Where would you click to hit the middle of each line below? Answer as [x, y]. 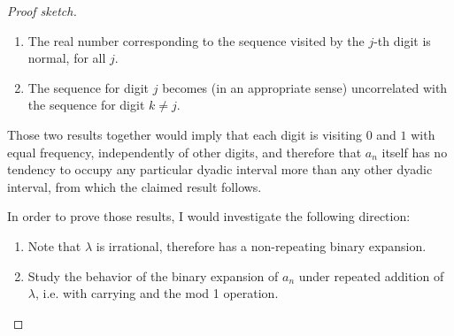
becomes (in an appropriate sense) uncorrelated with [305, 87]
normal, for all [67, 58]
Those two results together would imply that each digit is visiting [185, 134]
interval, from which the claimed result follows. [135, 186]
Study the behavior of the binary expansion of [153, 275]
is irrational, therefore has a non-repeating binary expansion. [261, 245]
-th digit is [402, 40]
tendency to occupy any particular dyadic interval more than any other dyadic [220, 169]
